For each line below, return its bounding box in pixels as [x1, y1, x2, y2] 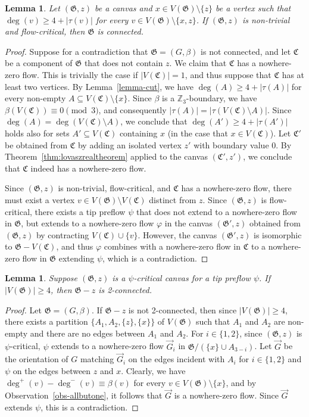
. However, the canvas [138, 228, 217, 241]
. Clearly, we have [121, 365, 186, 377]
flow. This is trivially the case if [22, 68, 138, 80]
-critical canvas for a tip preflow [133, 272, 251, 284]
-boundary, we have [186, 92, 257, 104]
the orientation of [5, 353, 68, 365]
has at [282, 68, 305, 80]
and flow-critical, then [5, 25, 85, 38]
